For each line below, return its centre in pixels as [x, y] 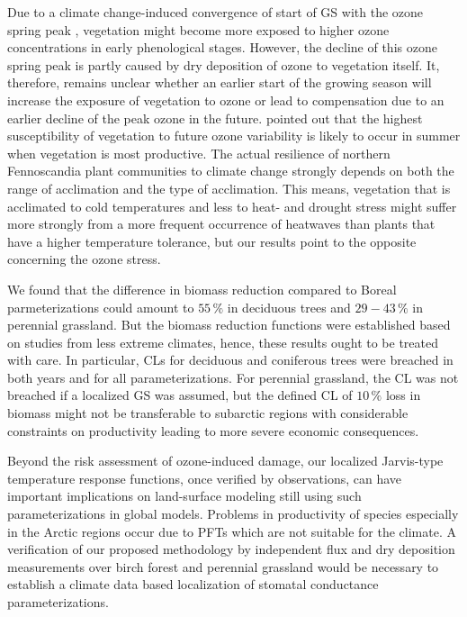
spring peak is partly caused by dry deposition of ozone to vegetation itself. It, [224, 64]
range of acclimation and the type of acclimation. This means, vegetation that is [229, 188]
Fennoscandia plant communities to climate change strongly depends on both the [231, 171]
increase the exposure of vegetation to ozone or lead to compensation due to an [226, 100]
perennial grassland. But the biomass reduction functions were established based [229, 325]
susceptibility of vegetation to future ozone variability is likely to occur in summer [234, 136]
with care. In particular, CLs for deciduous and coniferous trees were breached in [230, 360]
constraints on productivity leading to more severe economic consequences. [213, 430]
